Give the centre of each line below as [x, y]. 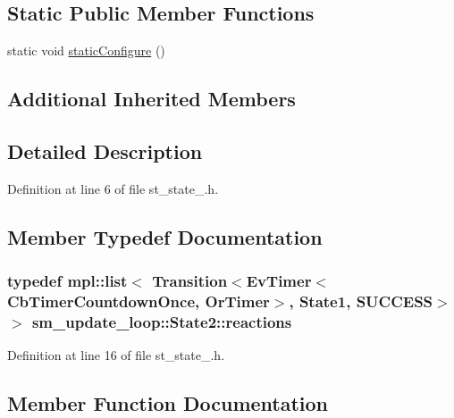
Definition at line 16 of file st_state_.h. [116, 355]
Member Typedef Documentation [165, 236]
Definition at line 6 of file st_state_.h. [113, 188]
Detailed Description [105, 150]
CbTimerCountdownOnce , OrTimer [139, 301]
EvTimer [279, 281]
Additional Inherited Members [151, 99]
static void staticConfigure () [86, 50]
